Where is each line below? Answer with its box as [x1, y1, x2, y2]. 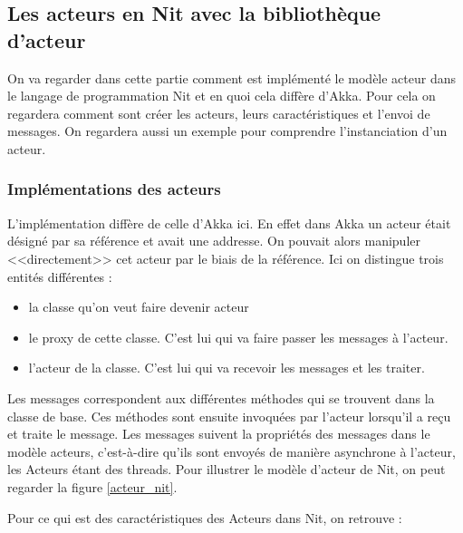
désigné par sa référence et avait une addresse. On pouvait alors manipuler [7, 231, 420, 250]
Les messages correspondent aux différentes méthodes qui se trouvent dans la [7, 388, 435, 407]
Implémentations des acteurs [7, 178, 221, 200]
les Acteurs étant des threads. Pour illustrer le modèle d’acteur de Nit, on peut [7, 460, 446, 479]
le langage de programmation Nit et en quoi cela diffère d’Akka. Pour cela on [7, 86, 436, 105]
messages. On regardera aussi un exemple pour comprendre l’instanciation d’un [7, 121, 448, 141]
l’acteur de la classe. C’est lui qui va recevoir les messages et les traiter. [28, 358, 425, 377]
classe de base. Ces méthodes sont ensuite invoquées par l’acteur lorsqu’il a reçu [7, 406, 451, 425]
